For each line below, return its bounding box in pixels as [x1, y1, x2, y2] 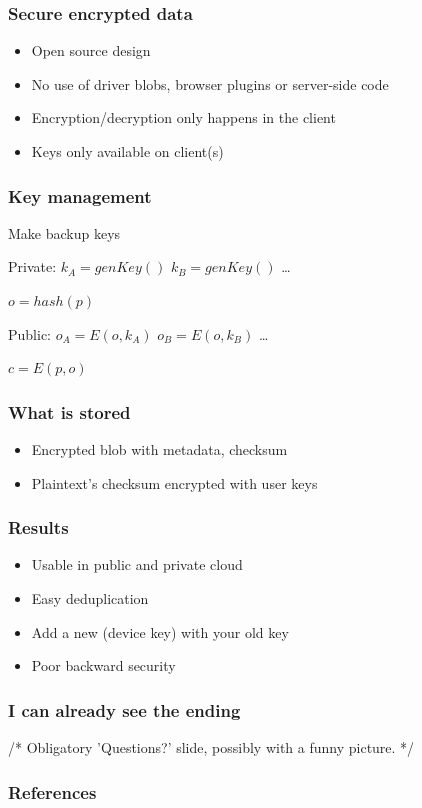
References [8, 779, 97, 804]
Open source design [31, 40, 151, 61]
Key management [8, 183, 152, 208]
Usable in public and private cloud [31, 554, 243, 575]
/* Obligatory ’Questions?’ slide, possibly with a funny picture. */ [8, 737, 415, 757]
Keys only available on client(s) [31, 141, 224, 161]
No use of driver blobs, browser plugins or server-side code [31, 73, 389, 94]
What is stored [8, 399, 131, 424]
